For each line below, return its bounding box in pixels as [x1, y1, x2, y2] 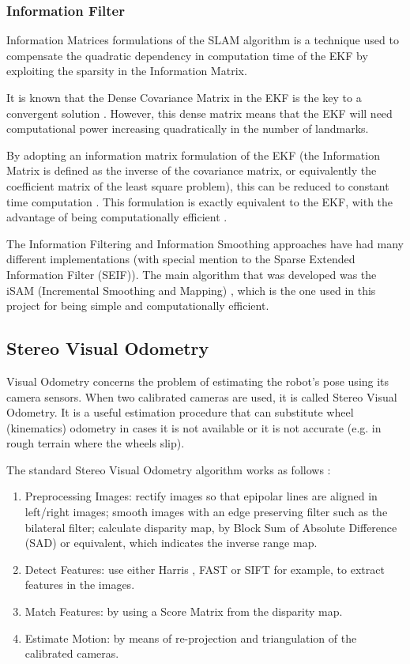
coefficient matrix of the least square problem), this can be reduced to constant [6, 177, 389, 194]
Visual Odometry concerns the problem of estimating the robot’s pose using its [6, 372, 389, 389]
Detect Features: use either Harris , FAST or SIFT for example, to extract [24, 560, 385, 577]
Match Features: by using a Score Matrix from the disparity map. [24, 603, 343, 620]
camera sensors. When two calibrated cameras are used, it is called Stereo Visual [6, 388, 397, 405]
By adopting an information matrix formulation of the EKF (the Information [6, 146, 380, 163]
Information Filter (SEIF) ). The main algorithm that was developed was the [6, 266, 377, 282]
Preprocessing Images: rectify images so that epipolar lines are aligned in [24, 488, 378, 504]
